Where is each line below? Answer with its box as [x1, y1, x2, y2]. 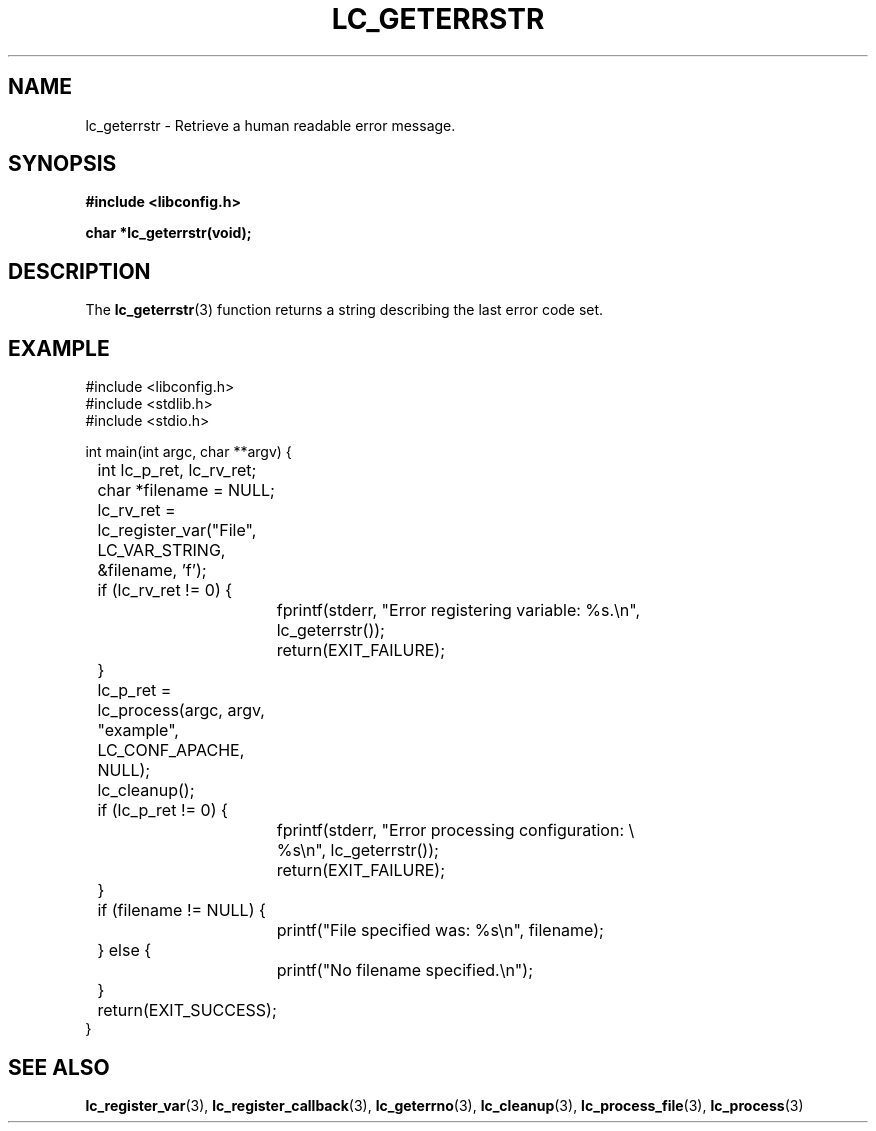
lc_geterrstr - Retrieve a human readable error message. [85, 116, 456, 134]
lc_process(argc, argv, [97, 700, 265, 721]
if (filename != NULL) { [97, 900, 266, 921]
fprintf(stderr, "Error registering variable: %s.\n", [276, 600, 641, 621]
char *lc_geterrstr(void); [85, 224, 252, 242]
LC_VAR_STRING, [97, 540, 226, 561]
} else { [97, 940, 152, 961]
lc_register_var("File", [97, 520, 257, 541]
